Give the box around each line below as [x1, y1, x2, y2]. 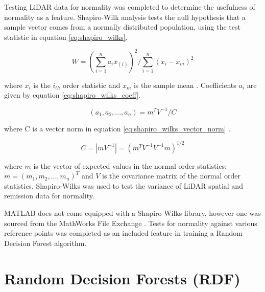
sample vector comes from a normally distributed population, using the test [4, 21, 240, 32]
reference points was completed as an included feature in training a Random [4, 228, 243, 238]
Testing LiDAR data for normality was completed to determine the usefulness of [4, 2, 255, 12]
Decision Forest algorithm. [4, 237, 87, 248]
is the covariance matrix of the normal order [102, 170, 240, 181]
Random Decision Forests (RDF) [4, 267, 240, 288]
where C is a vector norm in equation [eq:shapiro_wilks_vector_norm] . [4, 123, 231, 133]
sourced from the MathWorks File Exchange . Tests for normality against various [4, 217, 257, 228]
